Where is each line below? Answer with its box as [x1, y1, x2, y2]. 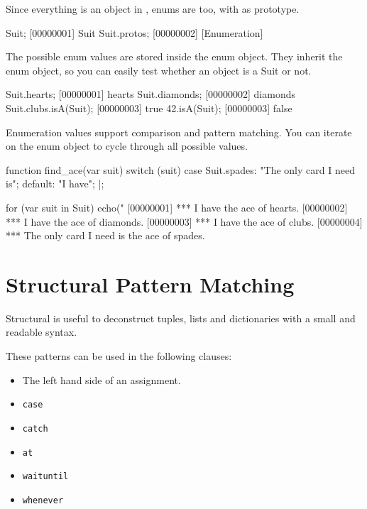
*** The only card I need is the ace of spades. [6, 228, 205, 243]
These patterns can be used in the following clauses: [6, 349, 232, 363]
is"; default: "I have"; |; [6, 176, 104, 191]
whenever [22, 495, 64, 505]
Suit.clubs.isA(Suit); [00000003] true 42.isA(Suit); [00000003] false [6, 100, 292, 115]
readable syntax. [6, 324, 77, 339]
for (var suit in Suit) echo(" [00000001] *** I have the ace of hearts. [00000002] [6, 199, 348, 214]
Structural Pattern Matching [6, 269, 295, 298]
